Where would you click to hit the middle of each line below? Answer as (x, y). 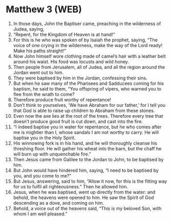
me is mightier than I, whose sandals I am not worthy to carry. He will (86, 132)
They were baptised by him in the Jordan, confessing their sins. (80, 78)
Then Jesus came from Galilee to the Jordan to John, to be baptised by (88, 159)
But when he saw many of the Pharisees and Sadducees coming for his (89, 83)
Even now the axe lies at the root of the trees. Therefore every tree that (88, 116)
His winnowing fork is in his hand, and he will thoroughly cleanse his (85, 143)
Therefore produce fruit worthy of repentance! (62, 99)
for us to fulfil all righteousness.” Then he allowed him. (71, 186)
